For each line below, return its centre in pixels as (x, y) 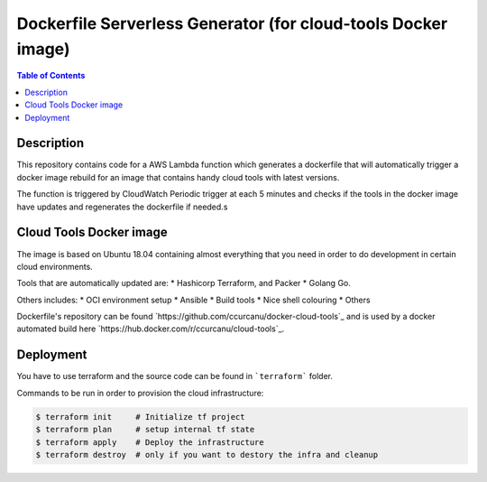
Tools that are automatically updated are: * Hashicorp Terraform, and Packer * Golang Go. (184, 283)
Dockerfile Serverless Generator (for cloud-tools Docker (232, 23)
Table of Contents (51, 76)
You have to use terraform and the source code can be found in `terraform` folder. (175, 376)
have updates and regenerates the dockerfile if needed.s (122, 207)
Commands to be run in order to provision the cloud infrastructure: (140, 393)
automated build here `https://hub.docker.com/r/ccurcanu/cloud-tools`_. (151, 329)
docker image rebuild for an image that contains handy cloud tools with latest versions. (178, 177)
